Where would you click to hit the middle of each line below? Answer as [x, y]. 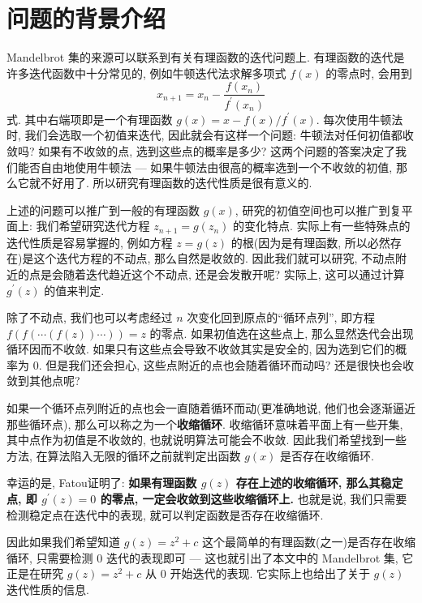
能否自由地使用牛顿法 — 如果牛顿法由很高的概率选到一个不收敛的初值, [205, 167]
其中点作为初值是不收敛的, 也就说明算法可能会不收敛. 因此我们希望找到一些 [207, 440]
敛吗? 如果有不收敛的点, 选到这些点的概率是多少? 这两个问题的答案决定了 [201, 150]
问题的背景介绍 [86, 18]
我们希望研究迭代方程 [93, 226]
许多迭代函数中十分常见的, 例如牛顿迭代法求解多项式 [146, 73]
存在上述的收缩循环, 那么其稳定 [319, 483]
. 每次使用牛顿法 [360, 119]
